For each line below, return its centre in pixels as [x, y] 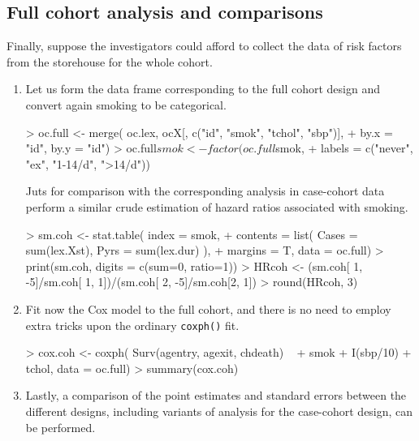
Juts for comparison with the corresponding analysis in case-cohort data [205, 191]
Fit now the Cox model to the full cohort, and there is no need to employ [208, 308]
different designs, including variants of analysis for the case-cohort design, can [219, 411]
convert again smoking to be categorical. [126, 104]
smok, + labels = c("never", [344, 148]
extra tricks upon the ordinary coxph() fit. [132, 325]
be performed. [60, 427]
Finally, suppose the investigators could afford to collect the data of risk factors [204, 46]
